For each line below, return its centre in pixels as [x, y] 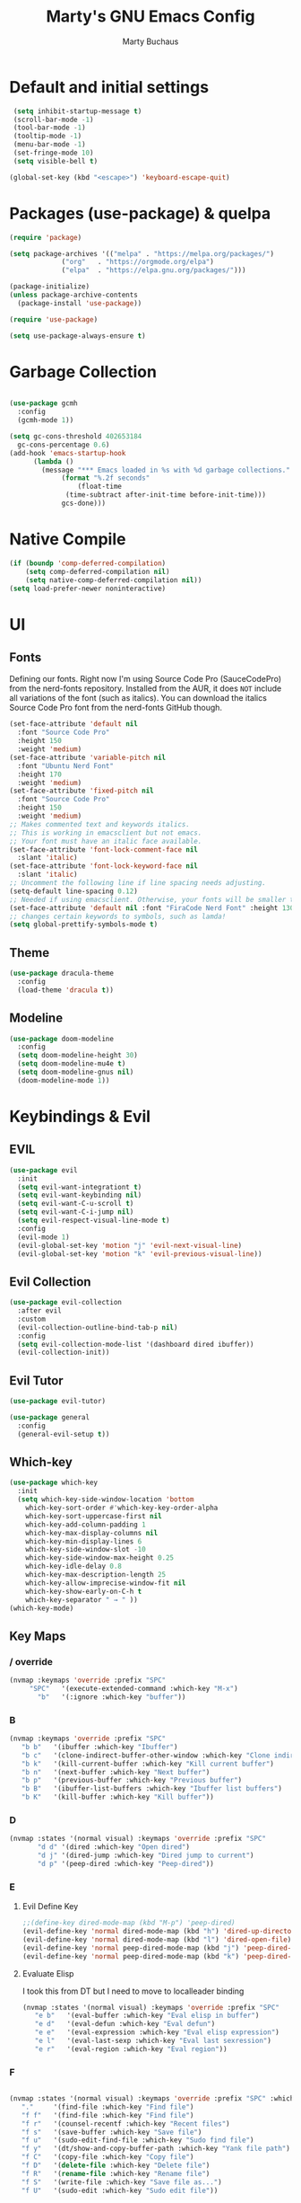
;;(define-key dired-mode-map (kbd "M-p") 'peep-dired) [129, 1923]
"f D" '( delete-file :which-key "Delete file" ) [116, 2166]
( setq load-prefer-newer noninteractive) [88, 588]
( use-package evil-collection [66, 1303]
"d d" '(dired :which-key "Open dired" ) [114, 1847]
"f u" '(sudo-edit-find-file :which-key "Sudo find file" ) [138, 2140]
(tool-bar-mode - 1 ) [50, 128]
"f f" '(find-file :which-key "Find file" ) [107, 2115]
